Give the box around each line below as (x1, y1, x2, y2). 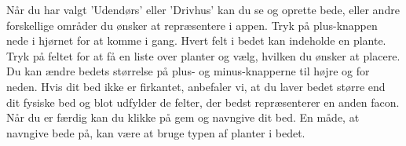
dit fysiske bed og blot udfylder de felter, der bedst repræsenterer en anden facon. (6, 93, 400, 110)
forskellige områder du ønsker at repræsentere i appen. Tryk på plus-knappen (6, 16, 378, 33)
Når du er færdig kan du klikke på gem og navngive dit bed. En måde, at (6, 109, 360, 126)
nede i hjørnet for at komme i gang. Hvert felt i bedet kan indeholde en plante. (6, 32, 386, 49)
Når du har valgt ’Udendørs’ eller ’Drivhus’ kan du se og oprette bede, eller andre (6, 2, 400, 17)
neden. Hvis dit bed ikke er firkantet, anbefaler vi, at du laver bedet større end (6, 78, 386, 94)
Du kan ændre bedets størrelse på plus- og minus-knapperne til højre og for (6, 63, 370, 79)
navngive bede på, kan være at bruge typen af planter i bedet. (6, 124, 305, 141)
